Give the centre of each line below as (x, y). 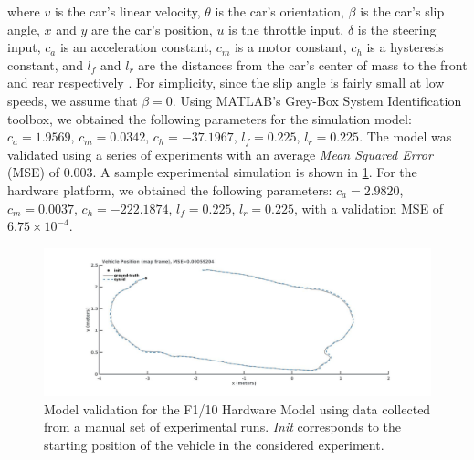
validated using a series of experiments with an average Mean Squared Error (220, 154)
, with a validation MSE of (369, 208)
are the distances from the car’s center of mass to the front (303, 64)
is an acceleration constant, (136, 47)
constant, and (45, 64)
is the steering (397, 29)
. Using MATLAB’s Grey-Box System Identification (317, 100)
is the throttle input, (286, 29)
